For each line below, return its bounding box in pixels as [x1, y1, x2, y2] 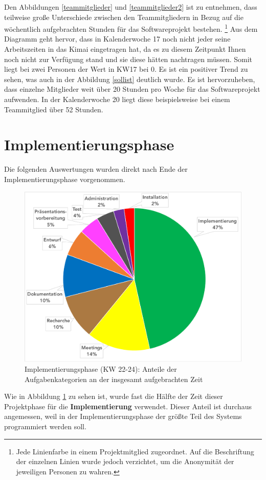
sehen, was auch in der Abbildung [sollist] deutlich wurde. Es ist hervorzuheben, [4, 73, 255, 84]
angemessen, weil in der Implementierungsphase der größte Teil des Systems [4, 411, 242, 422]
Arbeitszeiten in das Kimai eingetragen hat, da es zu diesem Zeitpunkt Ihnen [4, 44, 246, 54]
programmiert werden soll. [4, 421, 86, 432]
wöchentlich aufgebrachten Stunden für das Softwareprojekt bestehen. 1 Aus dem [4, 22, 258, 34]
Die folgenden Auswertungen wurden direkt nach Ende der [4, 164, 188, 174]
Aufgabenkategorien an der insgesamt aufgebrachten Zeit [25, 373, 203, 384]
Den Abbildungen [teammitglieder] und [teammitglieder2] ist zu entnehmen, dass [4, 2, 257, 12]
